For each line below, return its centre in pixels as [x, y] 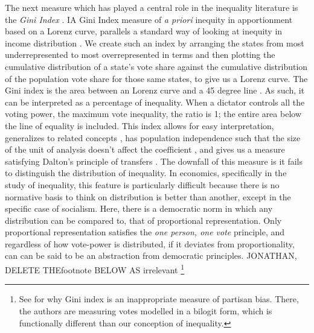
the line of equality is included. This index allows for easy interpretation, [139, 125]
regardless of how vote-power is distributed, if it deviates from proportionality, [150, 243]
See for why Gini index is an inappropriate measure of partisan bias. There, [159, 299]
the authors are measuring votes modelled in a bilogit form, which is [146, 310]
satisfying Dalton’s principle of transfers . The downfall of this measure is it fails [154, 161]
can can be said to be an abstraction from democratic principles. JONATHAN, [151, 255]
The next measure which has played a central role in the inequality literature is [152, 7]
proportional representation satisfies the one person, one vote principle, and [145, 232]
